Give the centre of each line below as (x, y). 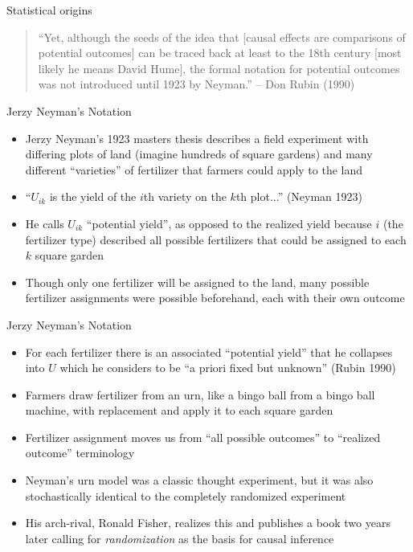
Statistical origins (49, 10)
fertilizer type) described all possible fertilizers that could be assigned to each (216, 239)
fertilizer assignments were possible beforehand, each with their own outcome (215, 298)
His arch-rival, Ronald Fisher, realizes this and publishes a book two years (208, 523)
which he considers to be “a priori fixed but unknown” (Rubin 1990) (228, 368)
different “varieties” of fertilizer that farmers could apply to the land (194, 169)
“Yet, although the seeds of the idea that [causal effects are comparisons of (222, 37)
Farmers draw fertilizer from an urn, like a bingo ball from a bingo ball (200, 394)
